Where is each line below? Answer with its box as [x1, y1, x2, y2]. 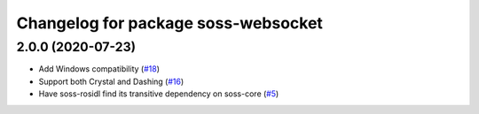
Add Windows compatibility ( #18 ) [38, 64, 160, 74]
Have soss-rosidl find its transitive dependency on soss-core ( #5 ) [38, 88, 279, 99]
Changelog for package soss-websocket [16, 13, 324, 33]
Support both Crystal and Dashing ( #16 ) [38, 76, 185, 87]
